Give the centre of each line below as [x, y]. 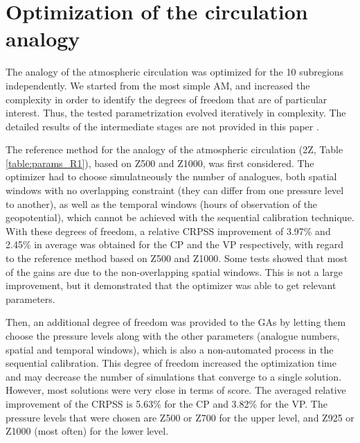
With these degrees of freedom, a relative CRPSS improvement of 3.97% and [168, 231]
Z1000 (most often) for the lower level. [87, 431]
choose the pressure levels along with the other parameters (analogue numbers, [173, 336]
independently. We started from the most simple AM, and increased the [158, 85]
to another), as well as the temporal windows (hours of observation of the [162, 203]
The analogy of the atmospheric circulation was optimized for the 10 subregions [175, 72]
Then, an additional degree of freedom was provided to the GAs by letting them [176, 322]
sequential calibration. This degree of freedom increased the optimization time [171, 363]
